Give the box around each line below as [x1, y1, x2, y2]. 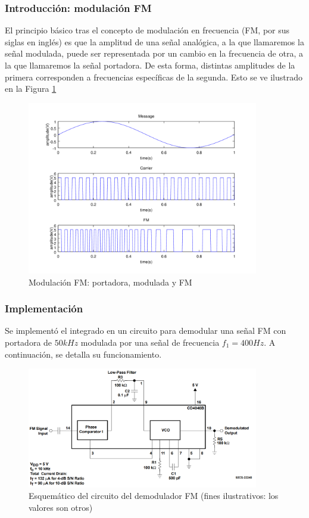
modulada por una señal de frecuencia [80, 336, 220, 348]
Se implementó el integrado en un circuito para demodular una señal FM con [5, 324, 286, 337]
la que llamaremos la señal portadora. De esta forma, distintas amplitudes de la [5, 59, 295, 71]
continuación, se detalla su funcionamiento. [5, 348, 162, 360]
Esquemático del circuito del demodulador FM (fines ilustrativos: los [29, 489, 279, 502]
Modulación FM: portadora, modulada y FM [29, 275, 192, 288]
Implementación [5, 301, 83, 316]
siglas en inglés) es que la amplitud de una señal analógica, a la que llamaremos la [5, 35, 304, 48]
